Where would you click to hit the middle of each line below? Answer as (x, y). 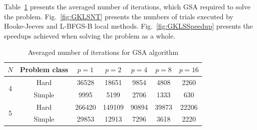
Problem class (44, 69)
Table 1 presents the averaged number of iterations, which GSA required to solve (127, 6)
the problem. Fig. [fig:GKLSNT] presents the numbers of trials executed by (119, 16)
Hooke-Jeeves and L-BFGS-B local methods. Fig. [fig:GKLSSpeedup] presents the (128, 26)
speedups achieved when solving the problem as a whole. (90, 35)
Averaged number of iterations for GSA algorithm (103, 52)
